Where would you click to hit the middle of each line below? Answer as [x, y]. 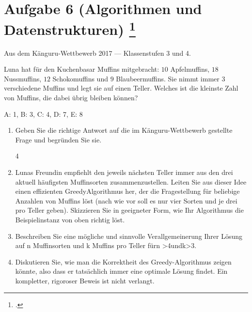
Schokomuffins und [80, 78]
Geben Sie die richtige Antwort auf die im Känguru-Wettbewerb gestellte [124, 130]
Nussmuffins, [23, 78]
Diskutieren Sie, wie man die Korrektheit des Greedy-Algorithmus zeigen [123, 261]
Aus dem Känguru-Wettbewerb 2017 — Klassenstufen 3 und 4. [97, 53]
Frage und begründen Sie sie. [58, 139]
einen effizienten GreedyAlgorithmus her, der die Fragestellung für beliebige [127, 191]
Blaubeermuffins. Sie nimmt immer [168, 78]
